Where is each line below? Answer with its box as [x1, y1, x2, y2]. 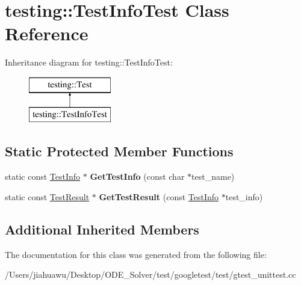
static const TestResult [5, 190, 90, 203]
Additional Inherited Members [5, 219, 199, 238]
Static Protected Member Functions [5, 142, 234, 161]
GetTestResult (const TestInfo [99, 190, 219, 203]
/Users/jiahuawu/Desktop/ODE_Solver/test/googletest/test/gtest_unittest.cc [5, 268, 296, 281]
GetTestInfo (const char [90, 170, 185, 183]
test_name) [191, 170, 235, 183]
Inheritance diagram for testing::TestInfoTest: [5, 56, 173, 69]
